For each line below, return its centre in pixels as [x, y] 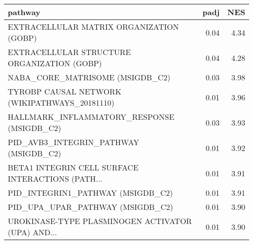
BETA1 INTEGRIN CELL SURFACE [73, 167]
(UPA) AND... [32, 232]
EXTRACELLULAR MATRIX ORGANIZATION [93, 27]
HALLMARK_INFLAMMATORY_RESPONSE [91, 117]
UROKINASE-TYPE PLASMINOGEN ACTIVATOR [100, 221]
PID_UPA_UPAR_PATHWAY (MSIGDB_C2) [90, 207]
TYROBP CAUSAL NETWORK [65, 91]
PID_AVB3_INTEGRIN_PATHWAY [73, 142]
